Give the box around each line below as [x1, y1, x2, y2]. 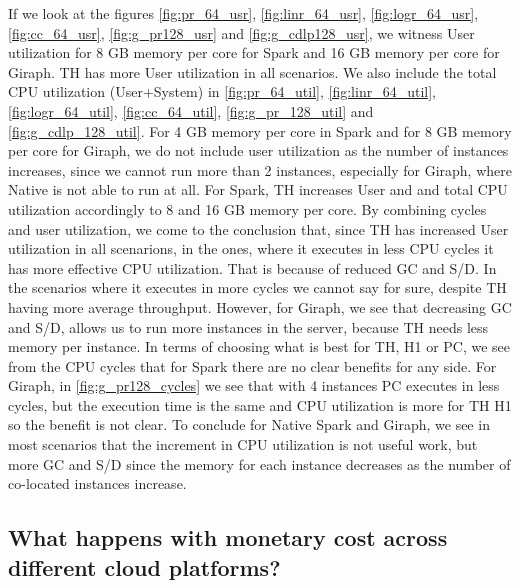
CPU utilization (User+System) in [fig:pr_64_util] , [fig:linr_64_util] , [8, 81, 436, 102]
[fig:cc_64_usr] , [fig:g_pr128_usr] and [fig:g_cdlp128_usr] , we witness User [8, 22, 475, 43]
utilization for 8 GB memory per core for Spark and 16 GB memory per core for [8, 42, 500, 63]
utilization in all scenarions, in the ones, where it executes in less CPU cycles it [8, 238, 494, 259]
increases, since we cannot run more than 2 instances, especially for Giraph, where [8, 159, 512, 180]
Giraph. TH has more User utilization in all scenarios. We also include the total [8, 61, 497, 82]
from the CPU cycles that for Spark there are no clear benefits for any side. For [8, 355, 497, 376]
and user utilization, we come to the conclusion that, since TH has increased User [8, 218, 509, 239]
